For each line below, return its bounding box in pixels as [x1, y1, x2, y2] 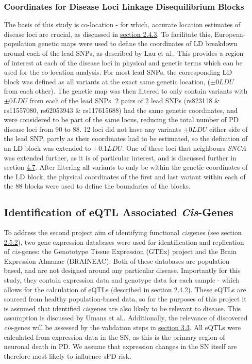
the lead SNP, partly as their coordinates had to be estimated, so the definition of [4, 133, 248, 143]
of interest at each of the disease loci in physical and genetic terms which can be [4, 57, 243, 67]
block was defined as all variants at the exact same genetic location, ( [4, 76, 210, 86]
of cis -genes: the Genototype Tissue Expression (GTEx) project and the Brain [4, 246, 237, 256]
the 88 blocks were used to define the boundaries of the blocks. [4, 181, 191, 191]
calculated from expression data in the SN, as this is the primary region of [4, 332, 225, 342]
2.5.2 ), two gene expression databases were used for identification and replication [4, 237, 244, 247]
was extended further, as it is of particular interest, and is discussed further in [4, 152, 236, 162]
